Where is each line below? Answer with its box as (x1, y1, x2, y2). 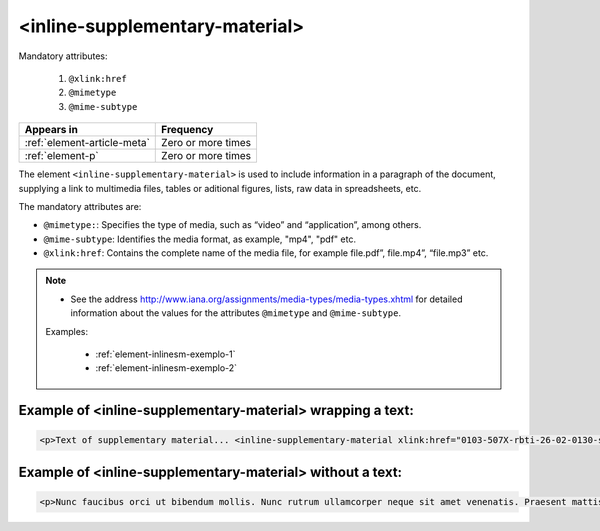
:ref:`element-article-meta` (24, 136, 150, 150)
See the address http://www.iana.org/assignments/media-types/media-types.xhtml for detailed (70, 293, 463, 305)
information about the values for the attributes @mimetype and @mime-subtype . (70, 307, 402, 319)
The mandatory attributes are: (18, 200, 142, 212)
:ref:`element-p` (24, 149, 99, 163)
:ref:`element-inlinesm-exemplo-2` (95, 362, 238, 374)
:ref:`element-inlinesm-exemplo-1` (95, 348, 236, 360)
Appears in (24, 123, 79, 137)
